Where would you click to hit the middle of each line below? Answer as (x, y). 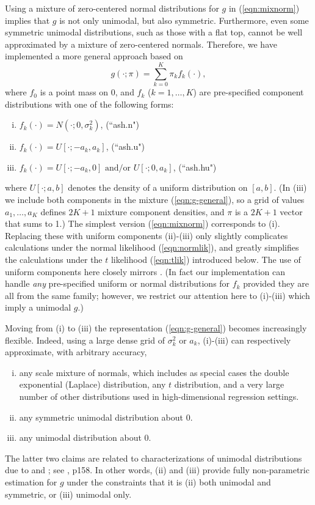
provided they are (276, 283)
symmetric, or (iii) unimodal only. (68, 494)
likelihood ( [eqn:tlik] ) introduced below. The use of (206, 260)
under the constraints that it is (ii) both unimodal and (169, 481)
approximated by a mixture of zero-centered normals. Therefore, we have (141, 44)
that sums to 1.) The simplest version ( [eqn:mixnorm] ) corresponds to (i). (143, 223)
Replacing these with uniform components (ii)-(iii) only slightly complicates (147, 235)
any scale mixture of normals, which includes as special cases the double (154, 372)
